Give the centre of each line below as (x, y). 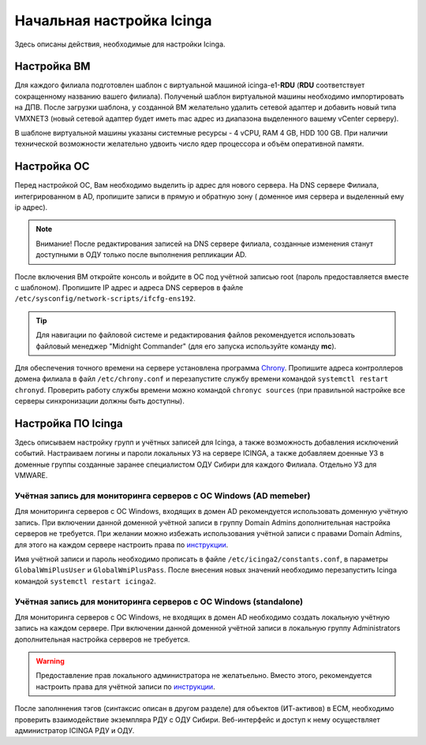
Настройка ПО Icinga (69, 423)
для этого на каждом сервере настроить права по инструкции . (121, 545)
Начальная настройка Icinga (113, 20)
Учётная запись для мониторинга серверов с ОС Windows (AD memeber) (163, 496)
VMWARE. (31, 475)
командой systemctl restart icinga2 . (86, 581)
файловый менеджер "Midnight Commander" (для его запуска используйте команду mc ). (186, 346)
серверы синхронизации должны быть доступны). (99, 401)
